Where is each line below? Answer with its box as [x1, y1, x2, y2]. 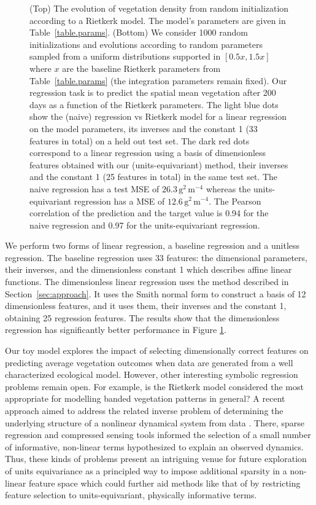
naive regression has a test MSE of [29, 182, 160, 195]
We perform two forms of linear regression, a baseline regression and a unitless [5, 239, 300, 252]
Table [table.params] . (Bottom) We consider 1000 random [29, 26, 248, 39]
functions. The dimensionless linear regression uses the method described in [5, 275, 289, 288]
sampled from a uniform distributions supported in [29, 50, 221, 63]
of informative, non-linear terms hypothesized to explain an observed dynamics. [5, 440, 304, 453]
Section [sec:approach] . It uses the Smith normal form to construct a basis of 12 [5, 287, 306, 300]
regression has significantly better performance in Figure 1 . [5, 323, 226, 336]
